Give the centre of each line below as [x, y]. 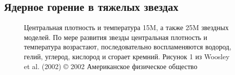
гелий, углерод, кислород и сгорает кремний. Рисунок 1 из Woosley [127, 56]
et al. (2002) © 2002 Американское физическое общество [111, 66]
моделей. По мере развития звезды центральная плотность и [116, 37]
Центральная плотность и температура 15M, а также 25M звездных [126, 27]
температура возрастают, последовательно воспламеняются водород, [128, 47]
